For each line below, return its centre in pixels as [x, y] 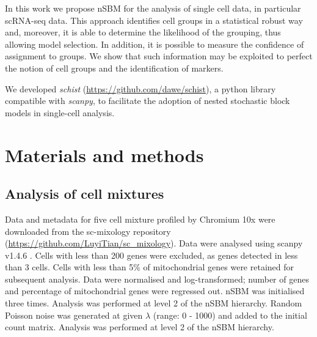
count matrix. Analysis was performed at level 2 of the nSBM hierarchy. [140, 327]
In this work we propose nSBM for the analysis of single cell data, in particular [153, 8]
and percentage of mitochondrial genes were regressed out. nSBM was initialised [155, 291]
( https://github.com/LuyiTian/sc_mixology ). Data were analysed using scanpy [154, 243]
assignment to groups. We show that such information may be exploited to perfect [159, 56]
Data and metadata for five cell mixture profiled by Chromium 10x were [140, 219]
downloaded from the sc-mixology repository [88, 231]
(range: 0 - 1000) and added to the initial [230, 315]
